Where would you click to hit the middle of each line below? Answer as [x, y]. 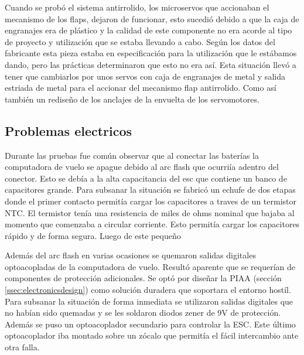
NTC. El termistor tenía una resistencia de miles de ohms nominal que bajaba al [150, 212]
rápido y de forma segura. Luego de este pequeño [93, 235]
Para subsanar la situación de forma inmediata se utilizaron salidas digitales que [149, 301]
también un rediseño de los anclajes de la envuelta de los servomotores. [132, 99]
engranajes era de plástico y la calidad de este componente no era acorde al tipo [148, 30]
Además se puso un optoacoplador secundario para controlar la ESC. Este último [150, 324]
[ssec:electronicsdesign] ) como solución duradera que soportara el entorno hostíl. [148, 290]
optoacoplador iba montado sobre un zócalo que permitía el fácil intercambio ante [152, 335]
